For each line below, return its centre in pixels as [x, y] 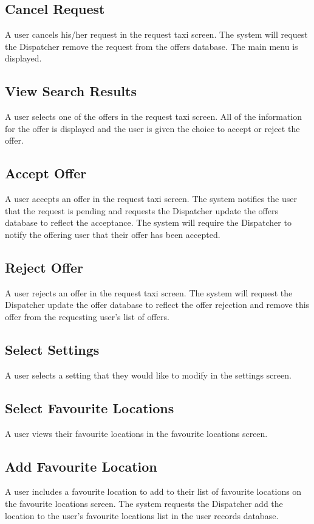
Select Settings [52, 349]
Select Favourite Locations [90, 407]
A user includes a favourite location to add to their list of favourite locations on [153, 491]
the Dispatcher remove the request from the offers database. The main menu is [152, 46]
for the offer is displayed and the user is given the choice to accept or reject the [152, 128]
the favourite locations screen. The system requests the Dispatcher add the [144, 503]
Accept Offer [46, 173]
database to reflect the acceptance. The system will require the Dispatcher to [148, 222]
